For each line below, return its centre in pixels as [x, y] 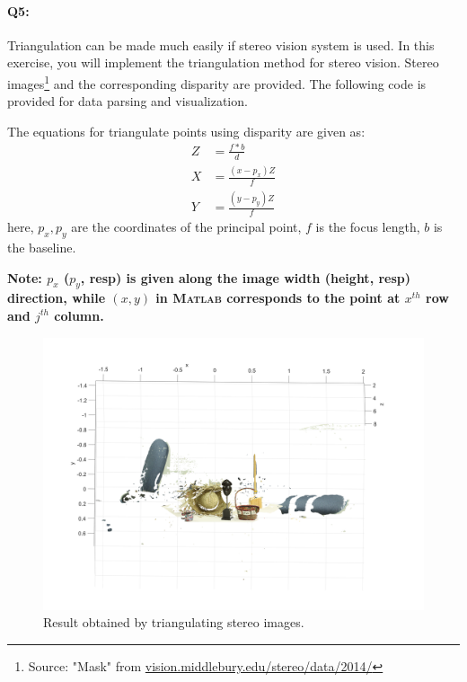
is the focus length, [368, 227]
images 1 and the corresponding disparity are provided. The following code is [217, 82]
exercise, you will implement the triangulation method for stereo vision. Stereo [223, 62]
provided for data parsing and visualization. [128, 101]
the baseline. [42, 247]
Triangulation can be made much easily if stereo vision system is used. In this [221, 44]
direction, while [57, 298]
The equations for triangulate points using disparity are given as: [186, 131]
